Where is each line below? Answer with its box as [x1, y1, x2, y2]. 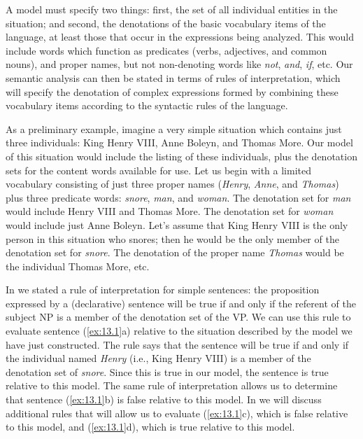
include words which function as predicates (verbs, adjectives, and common [6, 43, 327, 57]
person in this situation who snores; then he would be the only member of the [6, 231, 339, 246]
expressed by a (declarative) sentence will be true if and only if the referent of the [6, 295, 356, 310]
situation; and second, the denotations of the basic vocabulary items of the [6, 15, 326, 30]
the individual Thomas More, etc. [6, 258, 150, 273]
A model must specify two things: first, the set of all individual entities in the [6, 2, 338, 16]
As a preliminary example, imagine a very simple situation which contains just [6, 121, 342, 136]
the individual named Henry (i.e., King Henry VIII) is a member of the [6, 351, 311, 365]
